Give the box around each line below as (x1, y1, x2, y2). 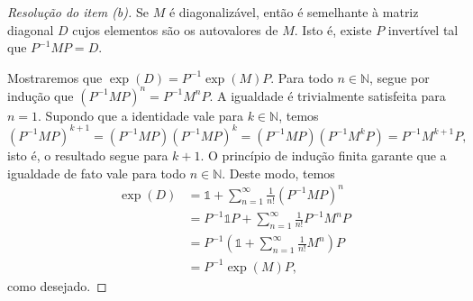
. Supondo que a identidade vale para (38, 105, 244, 124)
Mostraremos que (7, 68, 103, 87)
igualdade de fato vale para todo (7, 163, 186, 182)
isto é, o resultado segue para (7, 145, 168, 164)
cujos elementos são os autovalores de (72, 20, 278, 39)
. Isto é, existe (294, 20, 372, 39)
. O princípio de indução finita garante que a (200, 145, 447, 164)
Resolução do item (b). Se (7, 3, 149, 21)
